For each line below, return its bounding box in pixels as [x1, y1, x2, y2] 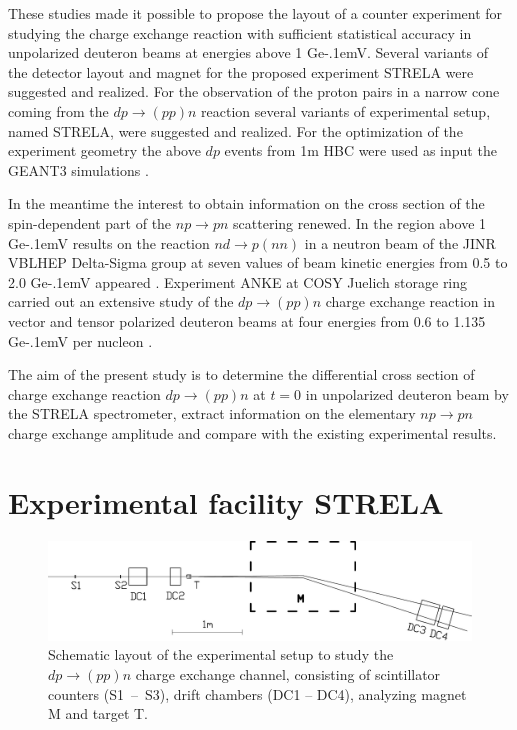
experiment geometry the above [8, 140, 201, 161]
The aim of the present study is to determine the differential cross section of [8, 364, 475, 385]
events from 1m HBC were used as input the [224, 140, 497, 161]
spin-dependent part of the [8, 212, 172, 233]
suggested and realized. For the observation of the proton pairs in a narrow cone [8, 81, 500, 102]
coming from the [8, 100, 109, 121]
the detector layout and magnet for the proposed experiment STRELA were [8, 61, 474, 82]
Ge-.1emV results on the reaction [8, 232, 210, 253]
